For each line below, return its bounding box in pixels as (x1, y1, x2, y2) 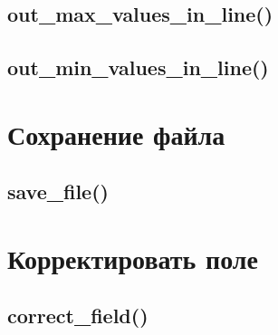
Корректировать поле (7, 239, 258, 276)
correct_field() (7, 301, 149, 330)
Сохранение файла (7, 115, 225, 152)
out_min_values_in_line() (7, 53, 269, 81)
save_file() (7, 177, 109, 206)
